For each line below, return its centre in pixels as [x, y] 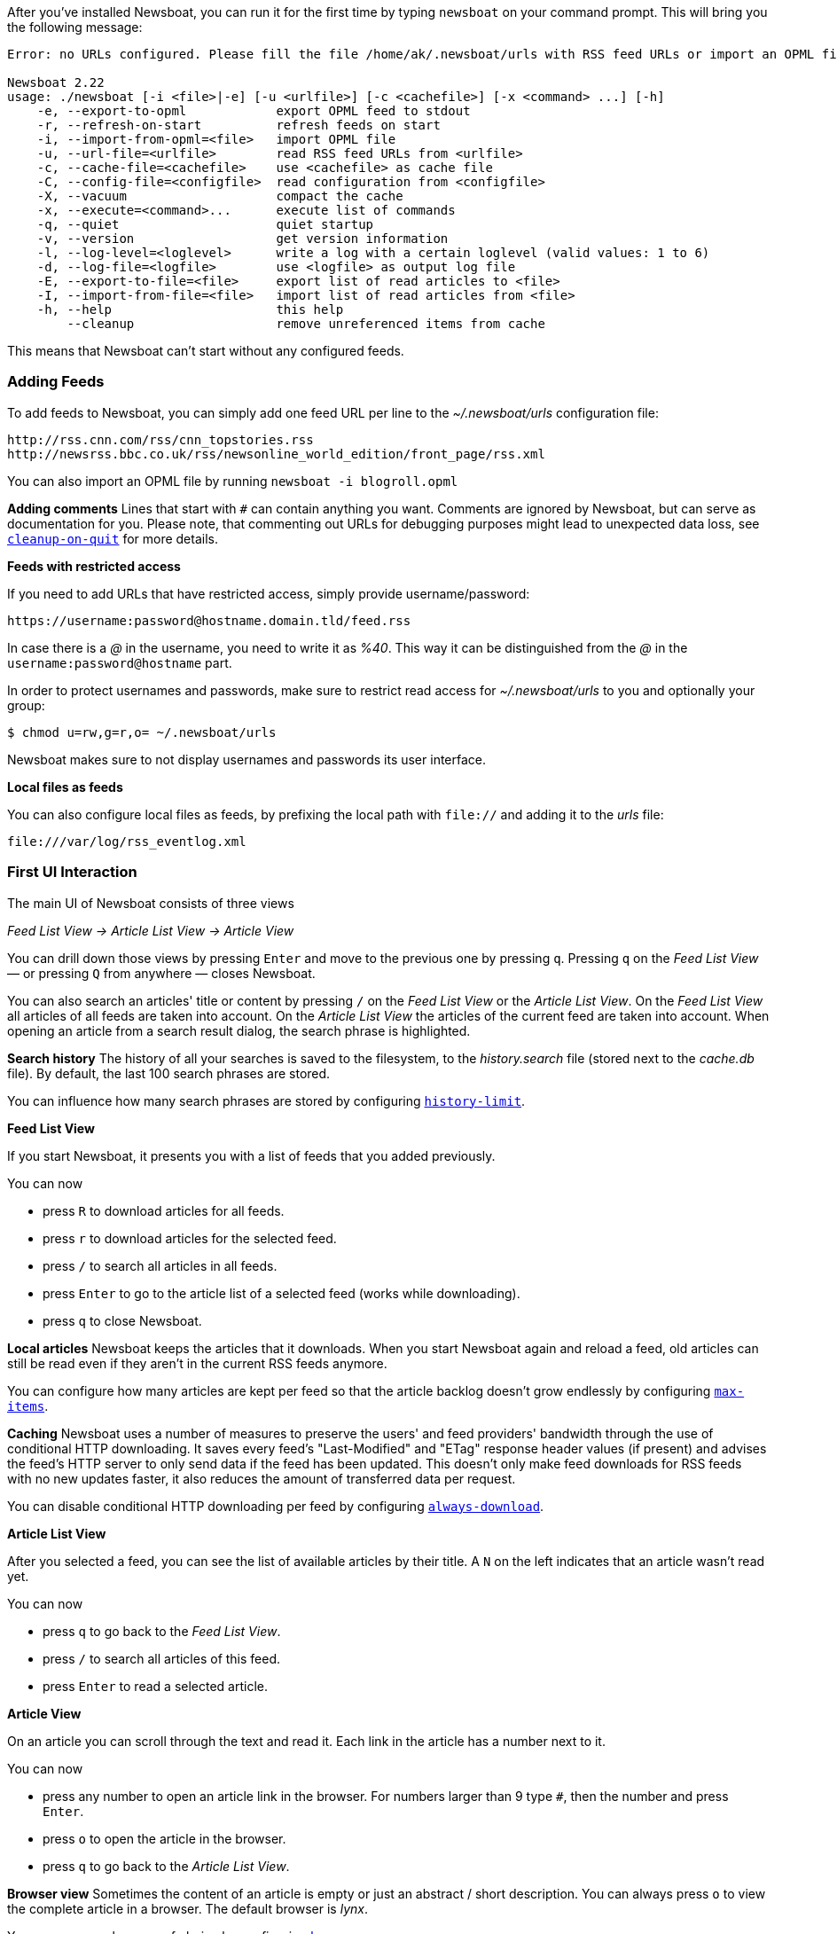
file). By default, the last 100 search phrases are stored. [169, 1073]
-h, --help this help [190, 309]
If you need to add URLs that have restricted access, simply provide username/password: [269, 593]
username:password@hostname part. [120, 662]
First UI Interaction [72, 872]
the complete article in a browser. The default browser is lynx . [188, 1908]
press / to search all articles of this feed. [162, 1658]
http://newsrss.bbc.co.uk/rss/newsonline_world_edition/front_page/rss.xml [276, 454]
